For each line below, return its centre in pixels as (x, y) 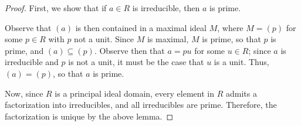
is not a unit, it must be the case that (136, 62)
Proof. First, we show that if (56, 8)
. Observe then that (129, 50)
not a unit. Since (104, 39)
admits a (241, 93)
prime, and (24, 50)
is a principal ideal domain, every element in (134, 93)
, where (230, 27)
